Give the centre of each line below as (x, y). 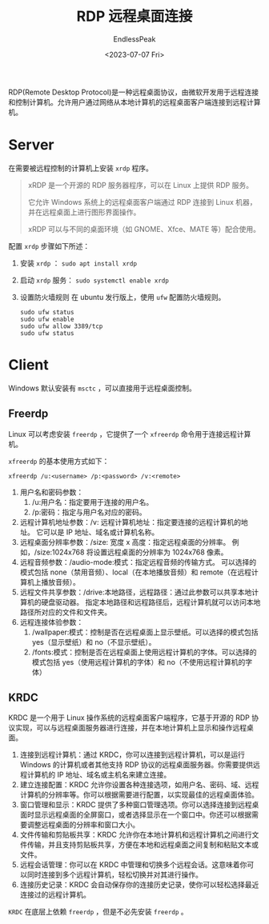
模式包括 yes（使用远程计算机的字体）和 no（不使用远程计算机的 (139, 662)
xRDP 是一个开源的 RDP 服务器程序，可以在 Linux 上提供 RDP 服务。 (141, 185)
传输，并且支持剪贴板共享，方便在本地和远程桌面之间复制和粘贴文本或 (143, 845)
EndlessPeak (134, 39)
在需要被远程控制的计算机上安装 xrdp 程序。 (81, 168)
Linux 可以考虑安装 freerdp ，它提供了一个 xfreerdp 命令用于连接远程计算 (130, 434)
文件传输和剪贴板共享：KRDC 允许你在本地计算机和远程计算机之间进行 (136, 835)
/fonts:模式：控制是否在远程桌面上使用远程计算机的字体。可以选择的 (144, 652)
